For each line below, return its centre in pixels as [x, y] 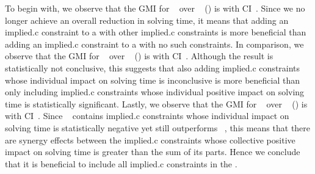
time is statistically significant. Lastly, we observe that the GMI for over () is [156, 103]
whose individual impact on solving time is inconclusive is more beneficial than [153, 80]
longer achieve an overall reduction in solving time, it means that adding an [147, 20]
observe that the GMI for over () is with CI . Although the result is [139, 56]
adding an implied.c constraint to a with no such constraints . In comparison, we [154, 44]
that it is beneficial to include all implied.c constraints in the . [121, 163]
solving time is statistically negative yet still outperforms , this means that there [158, 127]
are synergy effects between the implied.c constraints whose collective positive [150, 140]
